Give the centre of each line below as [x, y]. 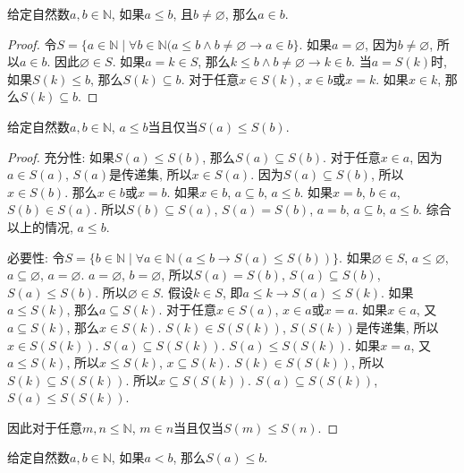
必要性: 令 [36, 257]
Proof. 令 [32, 43]
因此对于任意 [45, 427]
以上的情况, [40, 226]
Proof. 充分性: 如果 [61, 156]
